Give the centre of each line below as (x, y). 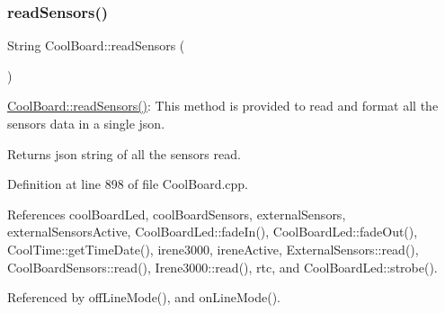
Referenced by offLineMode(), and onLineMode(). (144, 297)
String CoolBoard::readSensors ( (96, 45)
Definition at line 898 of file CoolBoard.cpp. (128, 184)
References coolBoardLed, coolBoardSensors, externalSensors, (177, 214)
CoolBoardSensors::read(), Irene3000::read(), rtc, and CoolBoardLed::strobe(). (222, 267)
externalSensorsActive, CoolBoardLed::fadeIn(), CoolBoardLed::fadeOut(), (213, 232)
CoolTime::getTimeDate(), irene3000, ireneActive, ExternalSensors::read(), (213, 249)
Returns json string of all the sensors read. (124, 153)
